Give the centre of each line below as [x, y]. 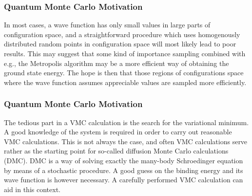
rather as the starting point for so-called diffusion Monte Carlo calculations [116, 151]
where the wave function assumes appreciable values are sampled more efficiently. [125, 82]
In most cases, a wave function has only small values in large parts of [107, 25]
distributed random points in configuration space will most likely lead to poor [120, 44]
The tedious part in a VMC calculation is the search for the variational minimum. [126, 122]
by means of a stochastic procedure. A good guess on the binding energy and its [124, 170]
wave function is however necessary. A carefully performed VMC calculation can [124, 180]
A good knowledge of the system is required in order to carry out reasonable [118, 132]
